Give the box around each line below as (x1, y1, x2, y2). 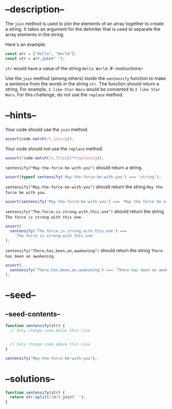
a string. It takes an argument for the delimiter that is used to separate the (5, 26, 161, 32)
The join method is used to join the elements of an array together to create (5, 20, 164, 27)
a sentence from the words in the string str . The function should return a (5, 80, 160, 87)
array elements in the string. (5, 31, 65, 37)
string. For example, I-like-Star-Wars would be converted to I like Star (5, 86, 160, 92)
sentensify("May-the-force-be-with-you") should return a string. (5, 165, 143, 171)
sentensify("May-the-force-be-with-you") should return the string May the (5, 184, 163, 190)
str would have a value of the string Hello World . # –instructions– (5, 65, 143, 71)
